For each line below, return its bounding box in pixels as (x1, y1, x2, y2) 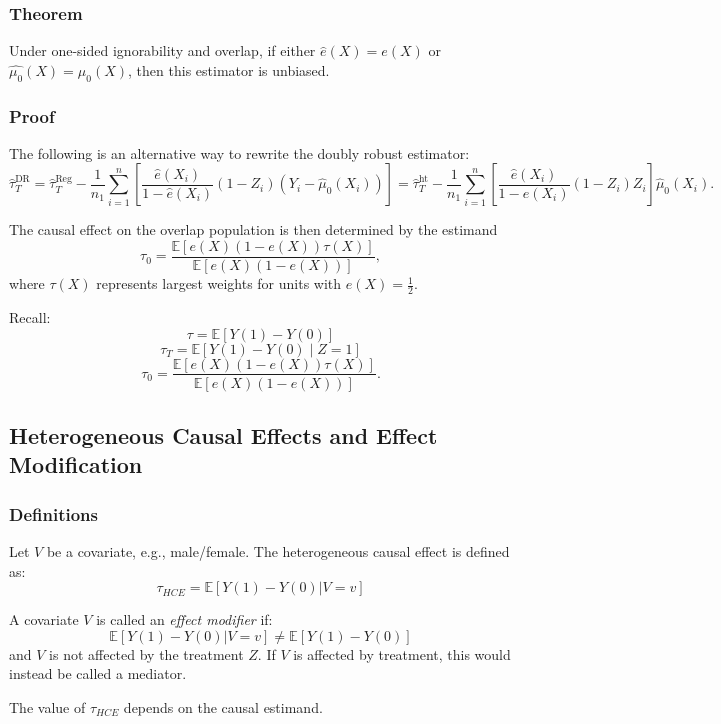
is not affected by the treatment (49, 643, 244, 664)
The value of (9, 696, 86, 717)
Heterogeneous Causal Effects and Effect (9, 419, 438, 450)
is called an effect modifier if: (96, 609, 273, 630)
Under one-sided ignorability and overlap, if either (9, 40, 316, 61)
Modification (9, 449, 143, 480)
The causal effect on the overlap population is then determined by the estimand (9, 219, 498, 240)
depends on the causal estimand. (123, 696, 323, 717)
